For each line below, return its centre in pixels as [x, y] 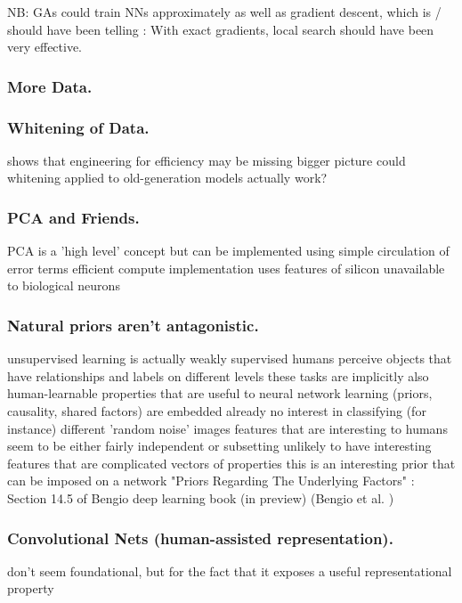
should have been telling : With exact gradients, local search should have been [221, 29]
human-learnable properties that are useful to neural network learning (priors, [220, 393]
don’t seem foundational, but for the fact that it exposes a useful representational [230, 570]
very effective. [45, 47]
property [31, 588]
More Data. [50, 86]
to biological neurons [64, 285]
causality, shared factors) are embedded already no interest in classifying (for [217, 411]
